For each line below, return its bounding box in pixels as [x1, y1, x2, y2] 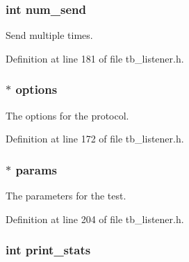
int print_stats [6, 241, 91, 259]
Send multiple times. [6, 28, 93, 42]
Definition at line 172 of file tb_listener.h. [6, 131, 184, 146]
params [15, 161, 58, 178]
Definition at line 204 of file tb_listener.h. [6, 211, 184, 226]
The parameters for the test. [6, 188, 126, 203]
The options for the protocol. [6, 108, 129, 122]
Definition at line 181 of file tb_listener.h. [6, 51, 184, 65]
